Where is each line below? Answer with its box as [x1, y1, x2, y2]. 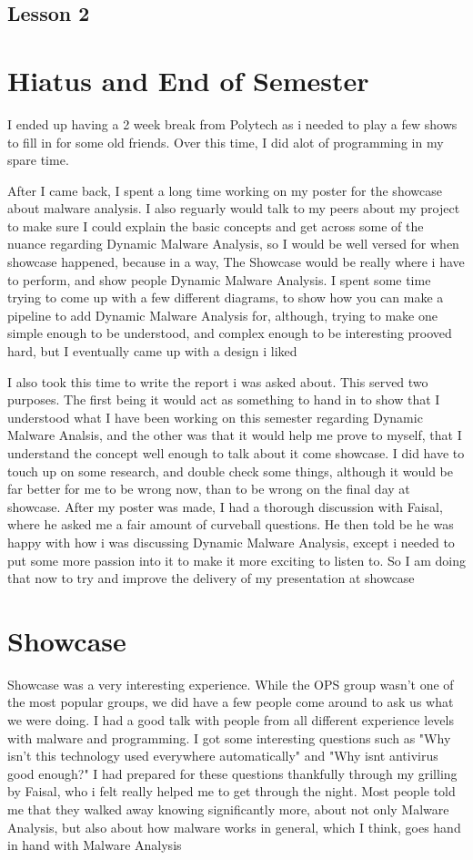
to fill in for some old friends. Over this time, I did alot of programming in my [7, 132, 444, 151]
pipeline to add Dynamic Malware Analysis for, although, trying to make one [7, 305, 438, 324]
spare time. [7, 150, 69, 169]
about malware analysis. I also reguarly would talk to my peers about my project [7, 199, 460, 218]
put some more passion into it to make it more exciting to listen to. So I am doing [7, 550, 466, 569]
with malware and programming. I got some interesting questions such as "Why [7, 728, 451, 747]
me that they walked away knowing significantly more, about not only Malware [7, 800, 449, 819]
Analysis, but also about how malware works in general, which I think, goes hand [7, 817, 461, 836]
